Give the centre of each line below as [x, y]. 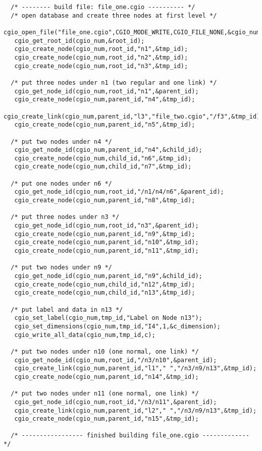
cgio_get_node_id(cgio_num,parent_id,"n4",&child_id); [108, 150]
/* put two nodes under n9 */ [61, 268]
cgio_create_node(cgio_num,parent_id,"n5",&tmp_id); [105, 125]
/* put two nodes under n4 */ [61, 142]
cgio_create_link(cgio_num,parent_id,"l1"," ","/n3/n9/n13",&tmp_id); [136, 369]
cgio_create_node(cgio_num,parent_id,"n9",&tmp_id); [105, 234]
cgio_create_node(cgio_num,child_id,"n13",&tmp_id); [105, 293]
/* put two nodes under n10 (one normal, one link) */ [105, 351]
